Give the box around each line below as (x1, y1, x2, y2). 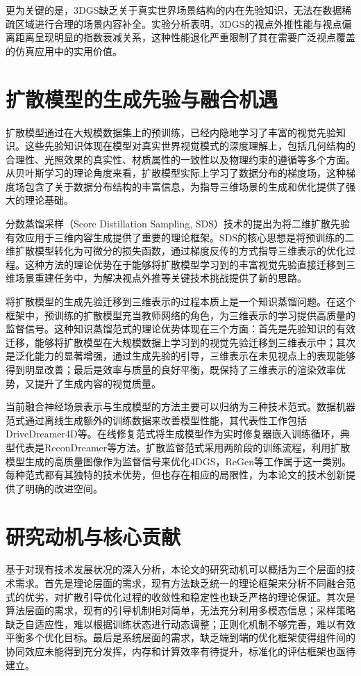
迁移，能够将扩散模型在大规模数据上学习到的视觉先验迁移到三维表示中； (6, 335, 336, 349)
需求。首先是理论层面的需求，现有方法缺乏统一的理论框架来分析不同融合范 (15, 576, 355, 590)
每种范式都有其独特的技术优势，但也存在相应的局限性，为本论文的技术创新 (6, 467, 346, 482)
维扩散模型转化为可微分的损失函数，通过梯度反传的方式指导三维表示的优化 (6, 243, 346, 258)
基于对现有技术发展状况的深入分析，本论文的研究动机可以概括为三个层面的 (6, 562, 346, 577)
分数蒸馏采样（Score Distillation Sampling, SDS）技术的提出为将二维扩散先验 (6, 216, 350, 231)
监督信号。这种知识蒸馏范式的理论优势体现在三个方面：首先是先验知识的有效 (6, 321, 355, 336)
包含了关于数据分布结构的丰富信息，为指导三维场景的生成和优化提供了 (24, 179, 346, 193)
